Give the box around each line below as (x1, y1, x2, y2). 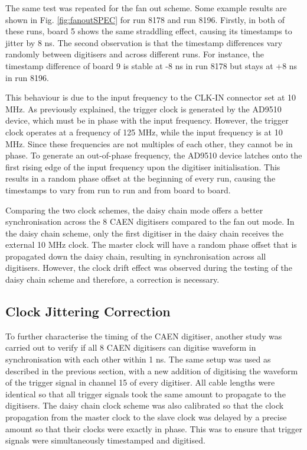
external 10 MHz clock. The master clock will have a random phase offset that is (5, 238, 297, 251)
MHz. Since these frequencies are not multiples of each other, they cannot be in (5, 137, 293, 150)
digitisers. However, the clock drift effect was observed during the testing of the (5, 261, 292, 274)
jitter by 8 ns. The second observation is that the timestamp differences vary (5, 36, 283, 48)
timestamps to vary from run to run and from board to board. (5, 183, 231, 196)
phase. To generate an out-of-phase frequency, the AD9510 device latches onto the (5, 149, 302, 161)
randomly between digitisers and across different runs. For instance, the (5, 48, 264, 60)
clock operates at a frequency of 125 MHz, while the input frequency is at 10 (5, 125, 283, 138)
